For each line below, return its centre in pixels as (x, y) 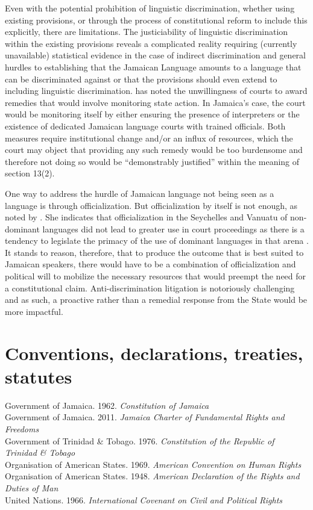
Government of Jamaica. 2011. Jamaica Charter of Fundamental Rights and (145, 417)
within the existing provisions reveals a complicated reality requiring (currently (151, 43)
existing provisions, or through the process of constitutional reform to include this (156, 20)
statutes (39, 376)
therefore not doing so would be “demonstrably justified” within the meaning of (152, 161)
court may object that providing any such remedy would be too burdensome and (154, 150)
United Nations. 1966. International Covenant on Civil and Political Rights (144, 499)
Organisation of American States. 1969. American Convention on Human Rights (153, 464)
